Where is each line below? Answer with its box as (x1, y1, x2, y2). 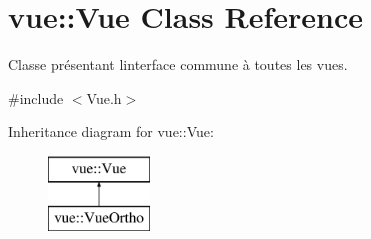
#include (8, 87, 64, 108)
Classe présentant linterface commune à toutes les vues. (8, 54, 348, 75)
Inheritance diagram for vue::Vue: (8, 121, 214, 142)
